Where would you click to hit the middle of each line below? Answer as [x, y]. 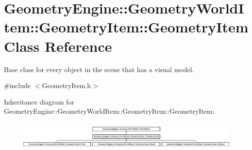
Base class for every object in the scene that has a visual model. [99, 69]
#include [17, 85]
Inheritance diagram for [39, 101]
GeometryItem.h [67, 85]
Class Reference [58, 46]
